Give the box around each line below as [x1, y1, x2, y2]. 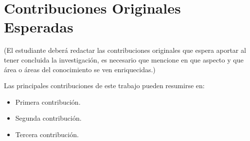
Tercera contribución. [15, 129, 79, 139]
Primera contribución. [15, 96, 81, 107]
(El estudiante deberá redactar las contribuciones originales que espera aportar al [4, 45, 246, 55]
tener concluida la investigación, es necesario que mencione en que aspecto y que [4, 54, 244, 64]
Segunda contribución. [15, 113, 82, 123]
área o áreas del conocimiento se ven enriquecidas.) [4, 64, 156, 74]
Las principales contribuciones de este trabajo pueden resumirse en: [4, 80, 205, 91]
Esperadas [4, 17, 73, 37]
